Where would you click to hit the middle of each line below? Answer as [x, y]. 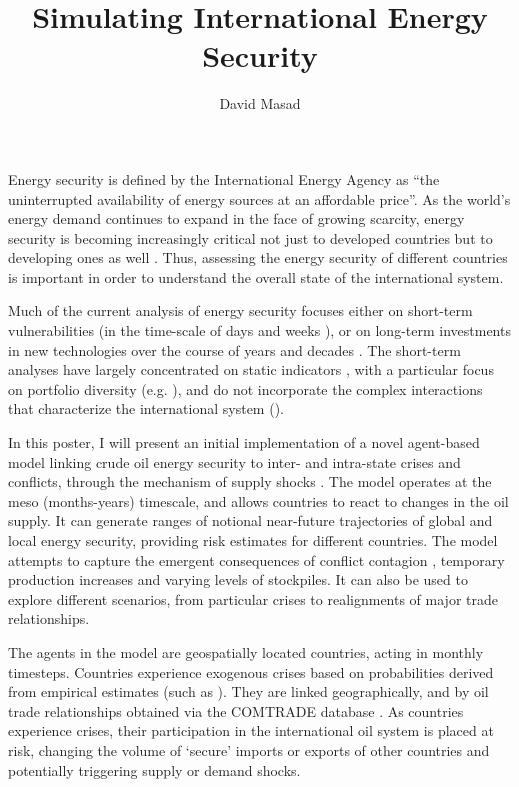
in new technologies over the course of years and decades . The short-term [234, 349]
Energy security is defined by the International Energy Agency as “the [224, 178]
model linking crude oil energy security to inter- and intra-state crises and [234, 461]
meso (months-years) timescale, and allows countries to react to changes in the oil [258, 500]
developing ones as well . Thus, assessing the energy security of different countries [258, 257]
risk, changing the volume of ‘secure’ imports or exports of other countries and [249, 749]
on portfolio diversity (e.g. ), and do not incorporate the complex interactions [245, 388]
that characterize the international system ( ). [146, 408]
